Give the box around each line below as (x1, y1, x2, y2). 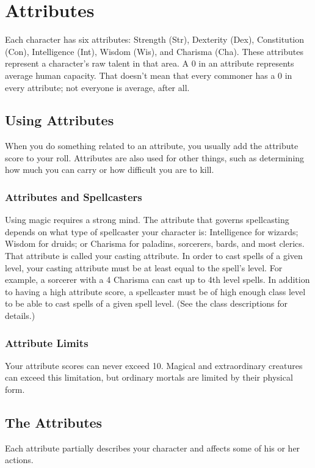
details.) (5, 309, 35, 322)
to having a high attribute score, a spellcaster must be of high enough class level (5, 285, 306, 298)
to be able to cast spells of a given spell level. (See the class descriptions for (5, 297, 288, 310)
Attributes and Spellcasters (5, 189, 142, 204)
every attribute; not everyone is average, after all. (5, 81, 190, 93)
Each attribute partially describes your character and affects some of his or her (5, 441, 300, 454)
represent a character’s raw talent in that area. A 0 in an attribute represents (5, 57, 294, 70)
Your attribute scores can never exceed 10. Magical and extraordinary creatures (5, 359, 303, 371)
